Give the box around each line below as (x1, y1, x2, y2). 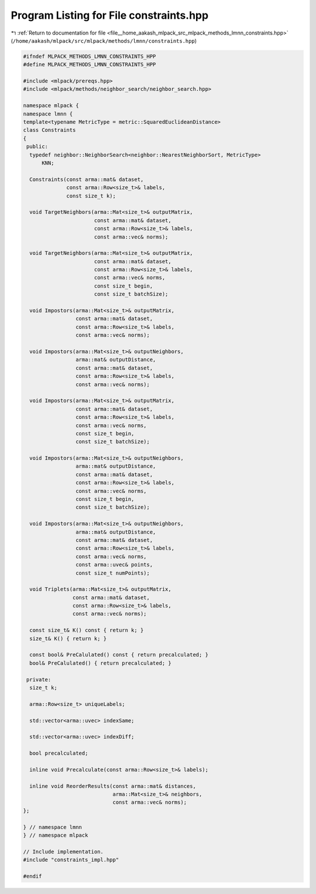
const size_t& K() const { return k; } (29, 627, 144, 634)
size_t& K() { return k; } (29, 635, 107, 642)
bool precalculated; (29, 750, 88, 757)
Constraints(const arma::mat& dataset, (29, 176, 144, 183)
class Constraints (23, 127, 76, 134)
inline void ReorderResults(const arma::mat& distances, (29, 783, 196, 789)
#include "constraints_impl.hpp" (23, 857, 119, 864)
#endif (23, 873, 42, 879)
